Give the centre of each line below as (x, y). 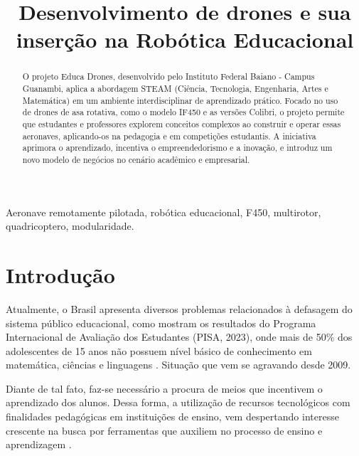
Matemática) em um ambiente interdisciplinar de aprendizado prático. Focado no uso (180, 100)
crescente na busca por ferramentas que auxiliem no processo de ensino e (164, 430)
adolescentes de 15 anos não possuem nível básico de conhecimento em (159, 350)
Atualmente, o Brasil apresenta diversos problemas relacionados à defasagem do (179, 308)
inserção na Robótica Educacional (185, 39)
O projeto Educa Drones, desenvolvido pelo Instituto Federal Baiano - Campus (168, 76)
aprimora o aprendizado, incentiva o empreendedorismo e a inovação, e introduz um (177, 148)
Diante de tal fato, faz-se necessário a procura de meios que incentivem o (164, 388)
